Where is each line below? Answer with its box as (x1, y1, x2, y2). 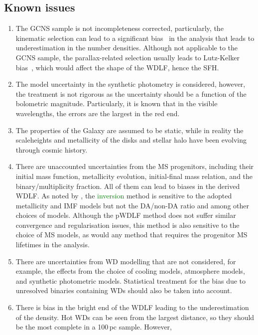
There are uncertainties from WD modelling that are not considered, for (15, 256, 236, 266)
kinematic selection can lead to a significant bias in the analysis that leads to (15, 32, 255, 43)
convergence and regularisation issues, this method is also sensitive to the (15, 219, 240, 230)
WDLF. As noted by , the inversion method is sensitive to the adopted (15, 190, 232, 201)
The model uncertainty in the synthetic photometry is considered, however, (15, 79, 246, 89)
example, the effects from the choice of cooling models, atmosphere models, (15, 266, 245, 276)
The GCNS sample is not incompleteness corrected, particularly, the (15, 23, 224, 33)
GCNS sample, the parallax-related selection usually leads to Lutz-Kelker (15, 52, 240, 62)
